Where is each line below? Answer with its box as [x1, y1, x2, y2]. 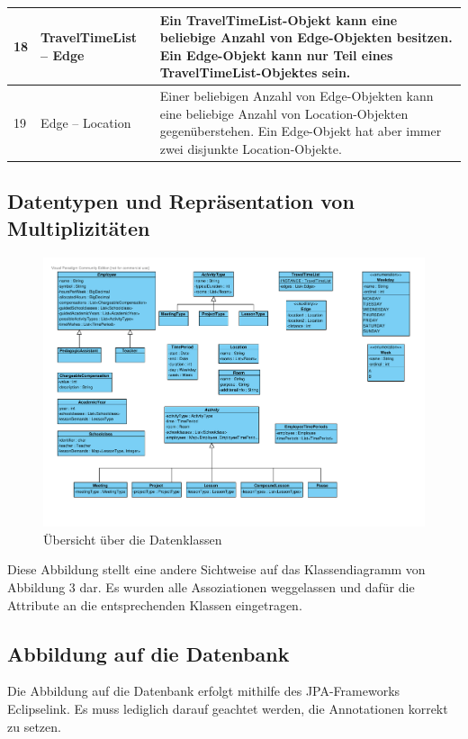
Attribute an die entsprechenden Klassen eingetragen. [7, 595, 302, 614]
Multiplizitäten [7, 213, 150, 241]
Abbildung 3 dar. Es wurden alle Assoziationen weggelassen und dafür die [7, 578, 415, 597]
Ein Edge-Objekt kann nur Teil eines [159, 45, 393, 64]
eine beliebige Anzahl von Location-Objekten [159, 104, 409, 122]
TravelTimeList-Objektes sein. [159, 63, 351, 82]
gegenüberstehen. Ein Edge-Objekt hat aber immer [159, 122, 442, 140]
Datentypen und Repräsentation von [7, 187, 355, 215]
